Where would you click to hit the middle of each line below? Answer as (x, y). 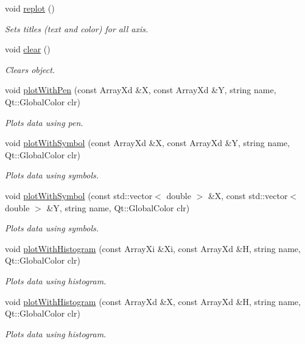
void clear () (28, 49)
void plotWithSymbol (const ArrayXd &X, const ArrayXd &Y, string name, (147, 143)
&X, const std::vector (248, 195)
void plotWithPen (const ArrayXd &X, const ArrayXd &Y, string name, (141, 90)
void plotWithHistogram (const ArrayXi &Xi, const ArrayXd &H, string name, (153, 248)
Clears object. (30, 69)
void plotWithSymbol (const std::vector (79, 195)
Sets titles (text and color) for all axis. (77, 28)
